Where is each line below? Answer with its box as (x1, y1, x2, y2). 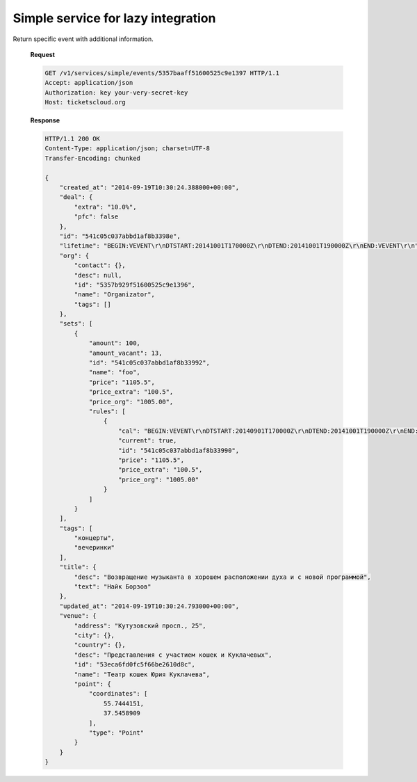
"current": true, (118, 437, 177, 445)
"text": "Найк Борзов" (74, 583, 152, 591)
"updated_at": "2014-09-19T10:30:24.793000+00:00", (59, 602, 240, 610)
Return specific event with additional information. (13, 35, 154, 43)
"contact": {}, (74, 262, 126, 269)
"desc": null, (74, 271, 122, 279)
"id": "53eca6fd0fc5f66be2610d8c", (74, 661, 196, 669)
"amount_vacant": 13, (88, 349, 163, 357)
